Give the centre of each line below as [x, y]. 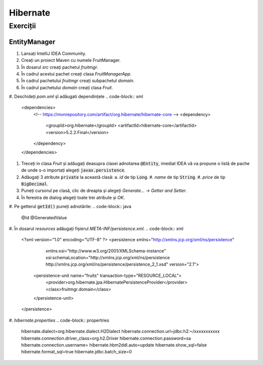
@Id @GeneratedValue [44, 217]
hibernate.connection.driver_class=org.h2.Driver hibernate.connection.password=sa [106, 338]
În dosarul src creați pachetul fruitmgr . [60, 67]
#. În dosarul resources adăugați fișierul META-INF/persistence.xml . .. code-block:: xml [96, 229]
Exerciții [22, 26]
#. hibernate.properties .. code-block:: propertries [59, 320]
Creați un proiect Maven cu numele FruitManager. [71, 60]
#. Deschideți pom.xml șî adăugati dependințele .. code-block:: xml [76, 96]
